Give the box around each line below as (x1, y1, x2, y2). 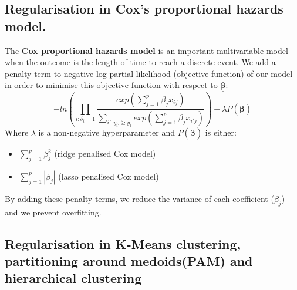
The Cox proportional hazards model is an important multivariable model (5, 44, 288, 56)
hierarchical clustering (5, 269, 142, 287)
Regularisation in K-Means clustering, (5, 234, 241, 252)
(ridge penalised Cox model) (54, 147, 156, 160)
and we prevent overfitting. (5, 205, 102, 218)
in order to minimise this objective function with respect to (5, 79, 218, 91)
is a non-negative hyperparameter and (38, 126, 175, 139)
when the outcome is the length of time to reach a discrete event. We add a (5, 56, 276, 68)
